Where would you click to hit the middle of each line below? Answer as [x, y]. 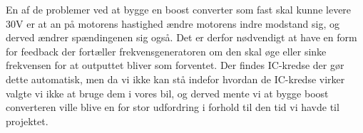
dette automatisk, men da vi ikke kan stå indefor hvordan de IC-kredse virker [175, 79]
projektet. [27, 121]
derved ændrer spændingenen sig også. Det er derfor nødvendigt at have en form [181, 37]
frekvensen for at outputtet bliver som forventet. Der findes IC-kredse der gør [175, 65]
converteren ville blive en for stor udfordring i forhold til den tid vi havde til [173, 107]
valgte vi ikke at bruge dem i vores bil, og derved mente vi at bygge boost [167, 93]
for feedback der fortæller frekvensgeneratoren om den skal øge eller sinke [166, 51]
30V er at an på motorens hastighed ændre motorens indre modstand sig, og [173, 23]
